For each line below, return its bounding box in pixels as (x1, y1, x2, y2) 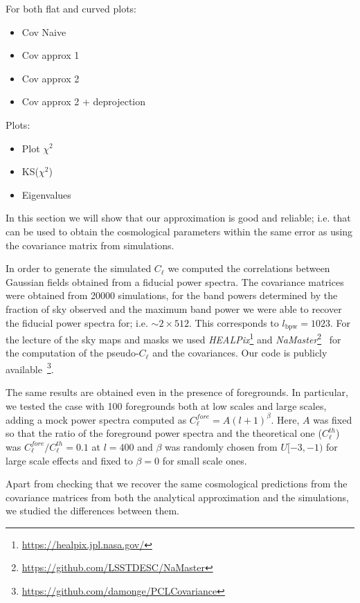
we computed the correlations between (168, 261, 330, 276)
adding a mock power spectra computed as (6, 412, 187, 426)
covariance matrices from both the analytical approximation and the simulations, (6, 489, 349, 504)
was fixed (313, 412, 352, 426)
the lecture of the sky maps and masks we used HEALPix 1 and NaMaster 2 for (6, 330, 341, 346)
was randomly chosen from (164, 439, 278, 453)
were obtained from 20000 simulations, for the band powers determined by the (6, 288, 338, 303)
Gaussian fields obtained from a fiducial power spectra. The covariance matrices (6, 274, 344, 289)
